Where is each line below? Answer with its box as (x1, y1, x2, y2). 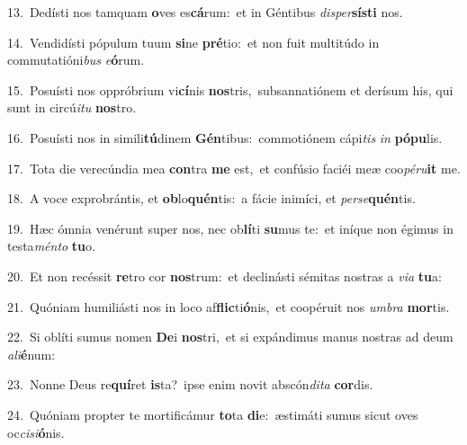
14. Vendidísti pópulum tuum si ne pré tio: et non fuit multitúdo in (7, 32, 380, 51)
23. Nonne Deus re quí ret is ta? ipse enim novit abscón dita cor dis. (7, 375, 373, 394)
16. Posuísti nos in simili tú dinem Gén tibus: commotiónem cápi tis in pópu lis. (7, 128, 443, 147)
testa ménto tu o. (7, 236, 95, 255)
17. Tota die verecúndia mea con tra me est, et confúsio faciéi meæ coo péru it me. (7, 158, 461, 177)
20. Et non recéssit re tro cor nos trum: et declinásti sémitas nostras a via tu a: (7, 266, 442, 285)
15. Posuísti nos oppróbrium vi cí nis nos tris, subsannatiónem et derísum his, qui (7, 80, 454, 99)
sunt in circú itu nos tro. (7, 98, 137, 117)
